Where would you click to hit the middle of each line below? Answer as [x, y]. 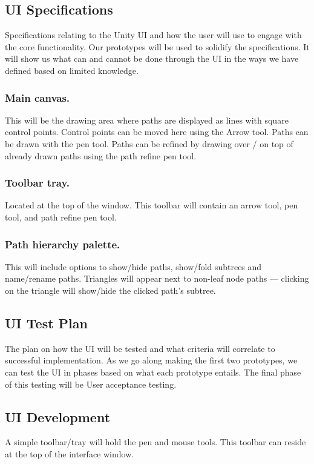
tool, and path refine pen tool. [61, 217]
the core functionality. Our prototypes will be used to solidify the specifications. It [157, 46]
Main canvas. [38, 97]
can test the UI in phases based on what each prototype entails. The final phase [153, 372]
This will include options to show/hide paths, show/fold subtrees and [133, 266]
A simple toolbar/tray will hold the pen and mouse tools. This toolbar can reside [155, 442]
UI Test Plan [46, 323]
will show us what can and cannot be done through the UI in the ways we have [152, 58]
